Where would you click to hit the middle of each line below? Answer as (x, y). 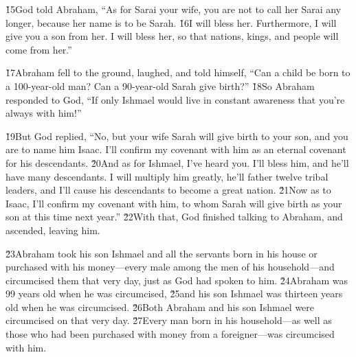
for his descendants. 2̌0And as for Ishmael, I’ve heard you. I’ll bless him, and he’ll (177, 162)
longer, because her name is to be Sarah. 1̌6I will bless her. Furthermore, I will (171, 22)
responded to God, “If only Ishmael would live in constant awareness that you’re (175, 99)
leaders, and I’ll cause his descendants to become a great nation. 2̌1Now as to (168, 190)
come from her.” (39, 49)
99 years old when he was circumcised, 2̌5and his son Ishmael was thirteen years (174, 293)
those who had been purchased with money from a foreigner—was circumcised (170, 334)
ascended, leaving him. (53, 230)
